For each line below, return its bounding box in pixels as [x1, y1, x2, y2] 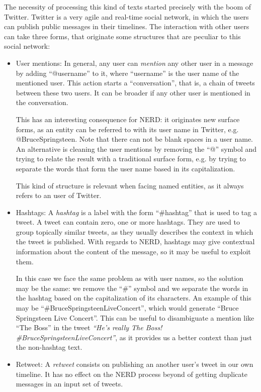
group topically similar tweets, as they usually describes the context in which [16, 226, 253, 237]
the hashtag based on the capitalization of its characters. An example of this [16, 292, 251, 303]
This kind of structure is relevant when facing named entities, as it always [16, 180, 244, 190]
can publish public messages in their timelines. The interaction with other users [4, 21, 249, 32]
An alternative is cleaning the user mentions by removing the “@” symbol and [16, 143, 257, 154]
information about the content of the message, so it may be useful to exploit [16, 246, 251, 257]
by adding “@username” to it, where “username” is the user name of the [16, 67, 239, 78]
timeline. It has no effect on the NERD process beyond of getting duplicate [16, 368, 247, 379]
